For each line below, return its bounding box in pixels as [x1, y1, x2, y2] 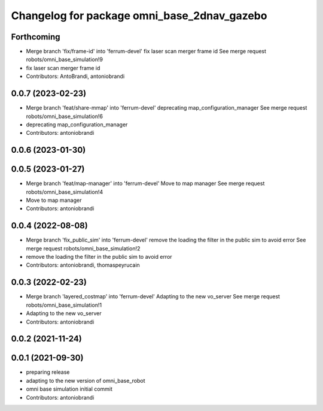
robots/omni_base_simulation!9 [26, 56, 103, 63]
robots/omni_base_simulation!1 [26, 301, 102, 309]
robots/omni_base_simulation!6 [26, 113, 103, 120]
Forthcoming [11, 32, 60, 42]
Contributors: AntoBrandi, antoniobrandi [26, 72, 125, 80]
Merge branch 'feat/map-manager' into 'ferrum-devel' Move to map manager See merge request [26, 180, 265, 187]
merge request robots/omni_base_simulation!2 [26, 244, 141, 252]
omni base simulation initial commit [26, 385, 113, 392]
